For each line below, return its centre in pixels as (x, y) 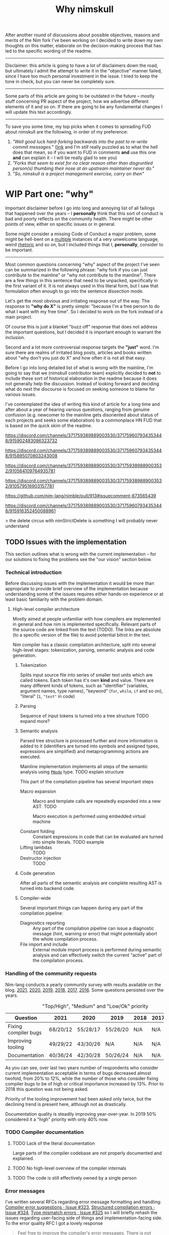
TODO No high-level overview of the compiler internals (69, 1168)
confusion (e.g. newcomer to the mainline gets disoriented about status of (82, 415)
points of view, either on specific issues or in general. (60, 224)
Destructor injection (40, 858)
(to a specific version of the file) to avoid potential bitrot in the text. (81, 635)
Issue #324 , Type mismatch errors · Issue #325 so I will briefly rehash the (81, 1213)
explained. (23, 1158)
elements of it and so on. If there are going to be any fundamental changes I (84, 107)
